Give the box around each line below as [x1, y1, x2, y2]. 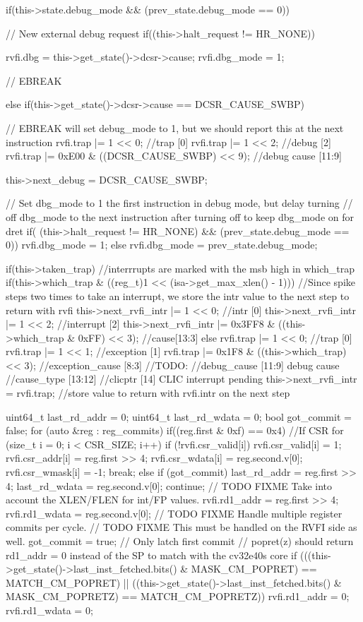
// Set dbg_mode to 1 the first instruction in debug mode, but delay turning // [6, 196, 353, 210]
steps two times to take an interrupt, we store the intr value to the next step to [6, 288, 350, 303]
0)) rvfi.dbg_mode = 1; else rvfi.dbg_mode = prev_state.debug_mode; [6, 237, 318, 252]
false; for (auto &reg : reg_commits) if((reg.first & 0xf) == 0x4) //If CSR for [6, 423, 344, 438]
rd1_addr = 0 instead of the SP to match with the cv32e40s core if [6, 547, 297, 562]
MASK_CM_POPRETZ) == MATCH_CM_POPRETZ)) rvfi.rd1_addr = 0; [6, 589, 350, 604]
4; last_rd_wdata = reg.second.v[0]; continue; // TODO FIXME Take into [6, 478, 333, 493]
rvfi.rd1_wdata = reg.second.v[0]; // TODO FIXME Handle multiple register [6, 506, 343, 520]
